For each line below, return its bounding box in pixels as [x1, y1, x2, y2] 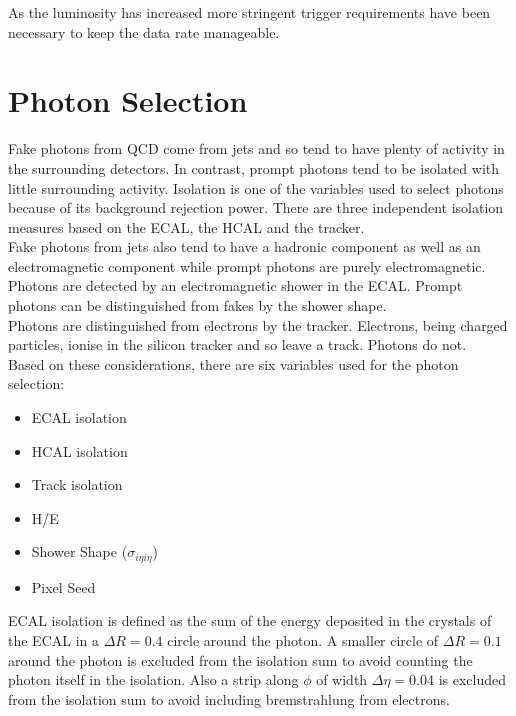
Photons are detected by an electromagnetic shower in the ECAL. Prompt [8, 275, 463, 296]
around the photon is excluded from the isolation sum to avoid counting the [8, 649, 473, 670]
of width [316, 669, 368, 690]
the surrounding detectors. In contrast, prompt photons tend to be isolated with [8, 157, 500, 178]
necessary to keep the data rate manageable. [8, 21, 280, 42]
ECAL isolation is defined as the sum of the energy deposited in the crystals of [8, 610, 492, 631]
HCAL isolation [31, 440, 128, 461]
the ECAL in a [8, 630, 99, 651]
